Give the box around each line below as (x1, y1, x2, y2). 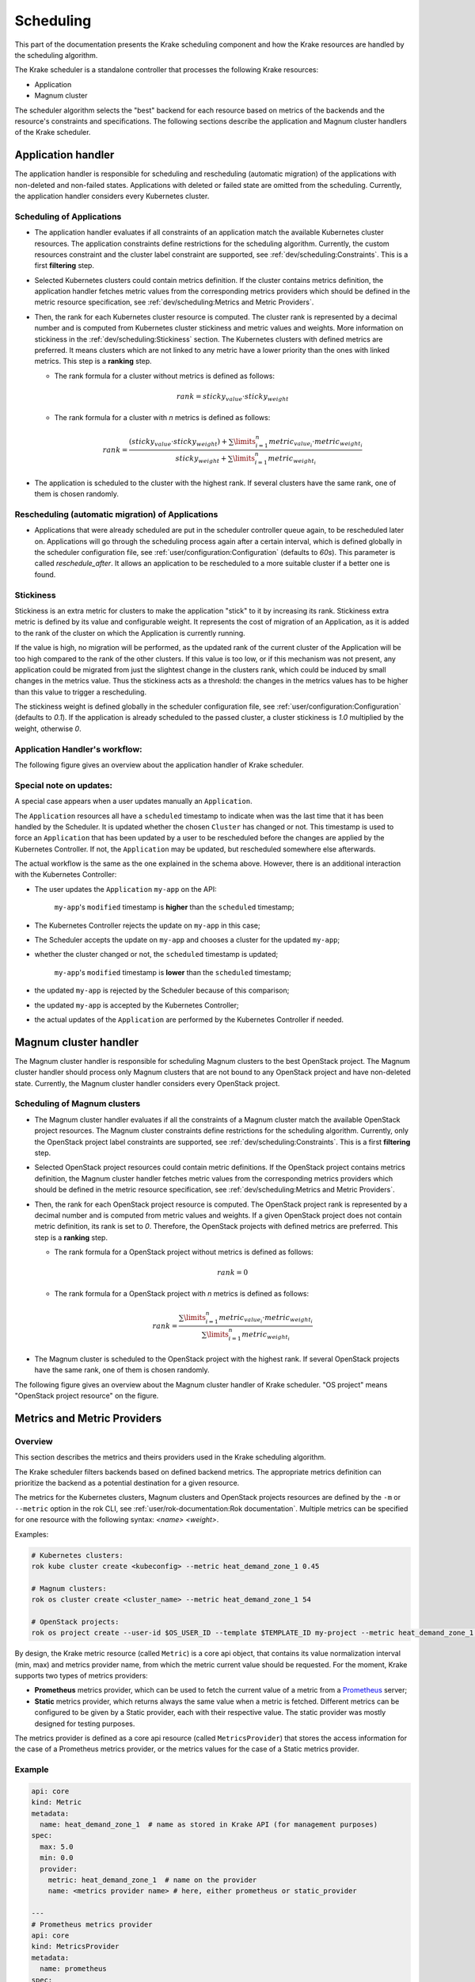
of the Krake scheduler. (14, 128, 91, 137)
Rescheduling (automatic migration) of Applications (14, 508, 218, 519)
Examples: (14, 1529, 49, 1539)
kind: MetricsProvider (31, 1942, 120, 1951)
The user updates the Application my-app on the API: (34, 884, 217, 893)
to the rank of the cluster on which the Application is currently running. (14, 628, 245, 637)
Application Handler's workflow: (14, 744, 142, 755)
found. (34, 569, 56, 579)
